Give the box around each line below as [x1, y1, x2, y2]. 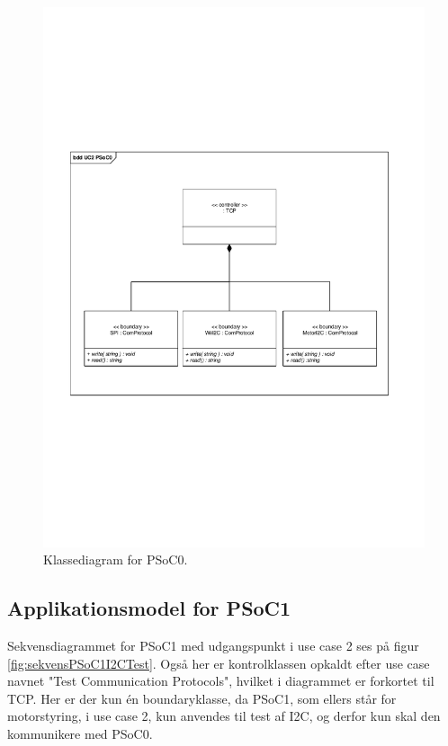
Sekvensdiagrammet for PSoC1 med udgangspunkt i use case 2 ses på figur [7, 635, 419, 654]
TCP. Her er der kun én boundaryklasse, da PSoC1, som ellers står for [7, 688, 397, 707]
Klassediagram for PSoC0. [43, 550, 188, 569]
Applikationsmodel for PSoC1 [7, 594, 291, 622]
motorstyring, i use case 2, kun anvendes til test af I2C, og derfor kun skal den [7, 706, 441, 725]
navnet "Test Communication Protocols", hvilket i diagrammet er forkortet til [7, 671, 435, 690]
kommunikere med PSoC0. [7, 724, 153, 742]
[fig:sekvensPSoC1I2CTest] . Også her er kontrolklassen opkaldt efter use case [7, 653, 430, 672]
